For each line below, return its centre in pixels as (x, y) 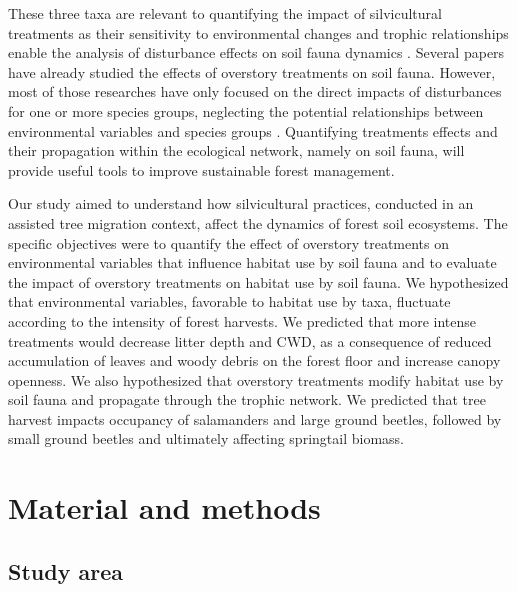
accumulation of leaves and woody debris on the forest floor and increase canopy (254, 360)
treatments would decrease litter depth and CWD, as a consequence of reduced (250, 340)
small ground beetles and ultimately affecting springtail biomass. (206, 438)
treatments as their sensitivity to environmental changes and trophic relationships (258, 32)
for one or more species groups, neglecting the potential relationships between (246, 110)
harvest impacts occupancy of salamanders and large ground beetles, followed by (255, 418)
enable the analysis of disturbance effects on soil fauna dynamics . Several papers (256, 52)
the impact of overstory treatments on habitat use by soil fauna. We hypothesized (258, 281)
